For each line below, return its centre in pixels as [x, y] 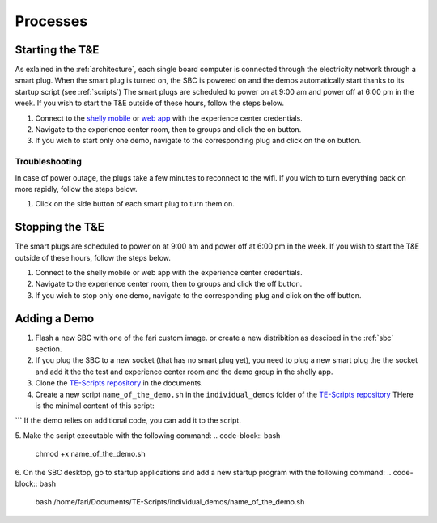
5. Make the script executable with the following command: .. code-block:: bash [148, 435]
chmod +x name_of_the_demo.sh [90, 454]
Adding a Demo [55, 319]
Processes [51, 21]
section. [49, 349]
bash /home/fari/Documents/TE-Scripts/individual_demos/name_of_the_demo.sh [170, 502]
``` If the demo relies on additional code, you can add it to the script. [128, 420]
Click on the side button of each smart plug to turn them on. [135, 204]
